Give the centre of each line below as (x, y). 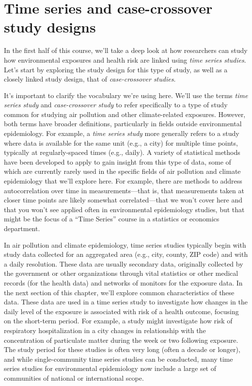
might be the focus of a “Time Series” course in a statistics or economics (112, 219)
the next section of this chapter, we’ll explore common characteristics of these (119, 292)
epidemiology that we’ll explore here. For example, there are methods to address (123, 181)
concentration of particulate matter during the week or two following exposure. (121, 340)
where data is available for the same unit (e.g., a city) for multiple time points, (121, 143)
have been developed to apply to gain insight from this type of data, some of (118, 161)
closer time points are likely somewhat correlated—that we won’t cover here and (123, 200)
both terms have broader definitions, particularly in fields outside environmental (123, 124)
